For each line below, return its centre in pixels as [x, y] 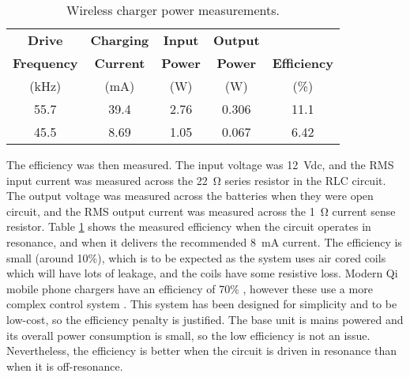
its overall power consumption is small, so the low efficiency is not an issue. [188, 335]
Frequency [45, 63]
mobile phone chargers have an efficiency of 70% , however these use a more [190, 288]
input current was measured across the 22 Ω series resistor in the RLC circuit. [196, 180]
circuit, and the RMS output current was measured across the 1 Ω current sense [201, 211]
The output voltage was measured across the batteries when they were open [190, 196]
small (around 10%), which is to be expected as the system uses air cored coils [196, 257]
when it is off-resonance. [65, 366]
